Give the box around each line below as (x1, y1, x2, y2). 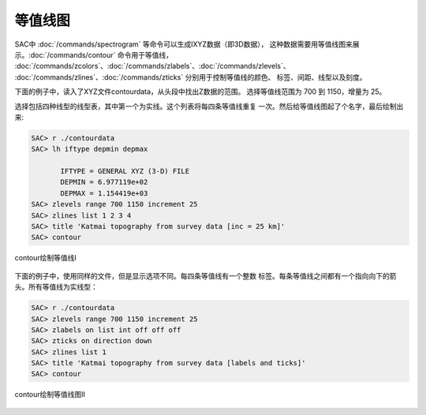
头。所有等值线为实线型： (14, 282, 98, 292)
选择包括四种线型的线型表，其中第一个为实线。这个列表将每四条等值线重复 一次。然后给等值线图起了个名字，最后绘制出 (14, 101, 404, 110)
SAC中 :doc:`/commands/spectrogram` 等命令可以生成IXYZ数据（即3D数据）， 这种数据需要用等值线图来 (14, 39, 353, 49)
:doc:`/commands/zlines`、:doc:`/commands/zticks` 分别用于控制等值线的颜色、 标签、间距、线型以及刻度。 (14, 72, 367, 82)
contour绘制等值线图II (14, 390, 86, 399)
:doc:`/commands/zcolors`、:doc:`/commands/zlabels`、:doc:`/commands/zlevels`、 (14, 62, 290, 71)
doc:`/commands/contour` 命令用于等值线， (30, 50, 174, 59)
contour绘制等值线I (14, 253, 77, 263)
